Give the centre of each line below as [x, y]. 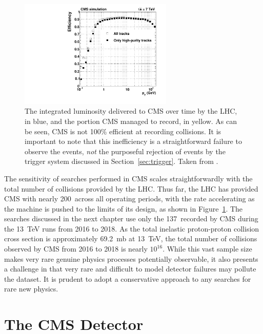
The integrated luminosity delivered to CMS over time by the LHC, [131, 111]
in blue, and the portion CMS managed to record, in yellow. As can [131, 121]
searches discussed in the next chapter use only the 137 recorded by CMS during [131, 218]
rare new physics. [31, 289]
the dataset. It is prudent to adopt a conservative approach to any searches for [128, 278]
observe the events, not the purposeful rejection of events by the [125, 151]
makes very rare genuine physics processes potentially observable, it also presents [131, 258]
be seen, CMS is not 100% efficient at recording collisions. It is [123, 131]
